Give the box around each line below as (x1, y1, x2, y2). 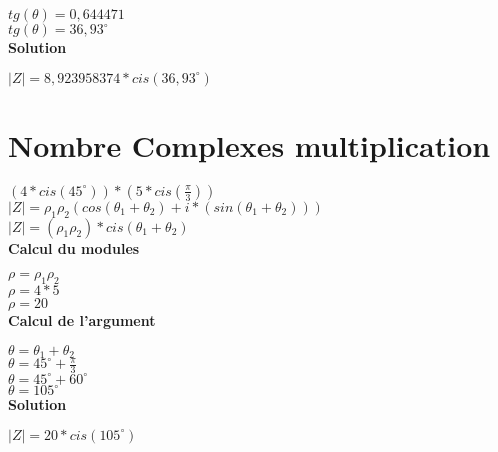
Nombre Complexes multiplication (8, 124, 491, 165)
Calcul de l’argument (8, 309, 156, 330)
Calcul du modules (8, 237, 140, 258)
